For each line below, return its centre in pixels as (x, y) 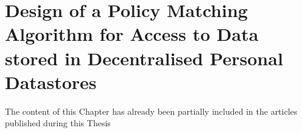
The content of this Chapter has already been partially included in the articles (151, 111)
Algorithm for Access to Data (132, 34)
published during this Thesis (58, 123)
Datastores (51, 81)
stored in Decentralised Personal (144, 58)
